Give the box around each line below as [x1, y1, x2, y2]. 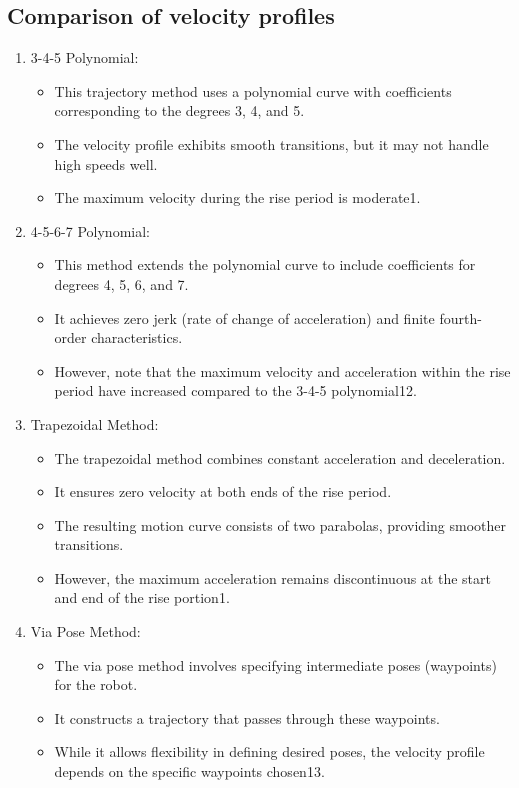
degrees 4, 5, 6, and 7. [54, 273, 189, 294]
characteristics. [91, 327, 183, 348]
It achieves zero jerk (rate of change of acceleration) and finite [54, 307, 435, 328]
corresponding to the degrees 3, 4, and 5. [54, 100, 305, 121]
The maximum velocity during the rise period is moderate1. [54, 187, 421, 208]
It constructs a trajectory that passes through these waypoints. [54, 707, 440, 728]
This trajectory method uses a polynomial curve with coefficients [54, 80, 452, 101]
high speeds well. [54, 153, 158, 174]
